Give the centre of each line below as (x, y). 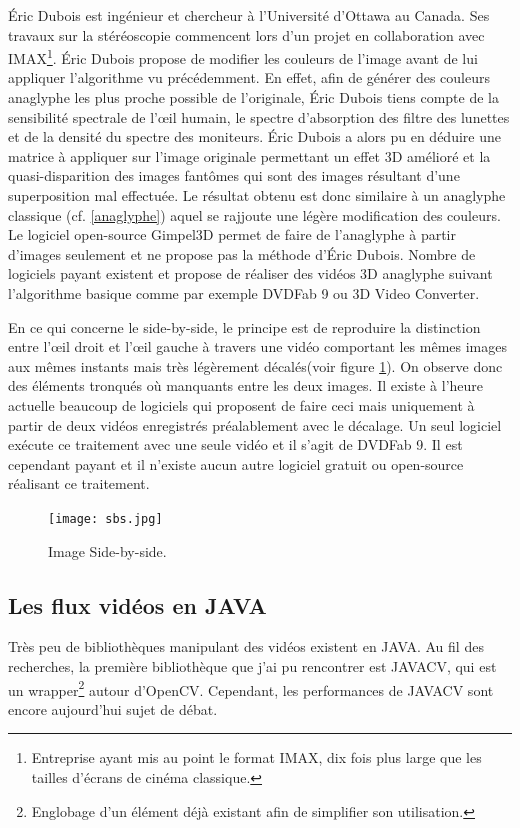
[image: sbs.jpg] (105, 518)
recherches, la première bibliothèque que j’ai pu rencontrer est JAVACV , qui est (252, 665)
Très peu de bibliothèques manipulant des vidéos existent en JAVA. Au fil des (246, 646)
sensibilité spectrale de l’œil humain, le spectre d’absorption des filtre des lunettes (259, 116)
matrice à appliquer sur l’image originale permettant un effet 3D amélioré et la (249, 155)
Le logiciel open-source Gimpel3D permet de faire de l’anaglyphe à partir (232, 234)
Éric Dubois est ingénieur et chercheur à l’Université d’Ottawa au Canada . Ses (249, 15)
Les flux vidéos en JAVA (137, 604)
